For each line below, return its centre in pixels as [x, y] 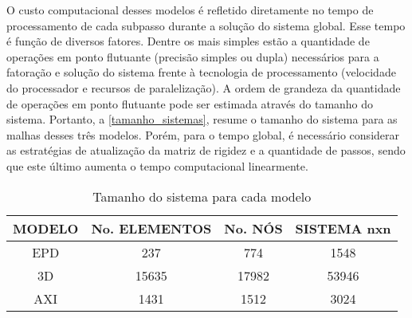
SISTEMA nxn [343, 228]
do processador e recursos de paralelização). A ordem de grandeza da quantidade [204, 87]
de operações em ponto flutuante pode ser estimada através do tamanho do [190, 103]
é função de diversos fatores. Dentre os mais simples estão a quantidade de [188, 41]
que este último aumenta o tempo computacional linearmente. [157, 165]
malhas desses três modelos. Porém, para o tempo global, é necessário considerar [203, 134]
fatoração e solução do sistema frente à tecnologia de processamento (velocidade [201, 72]
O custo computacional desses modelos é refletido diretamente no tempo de [190, 10]
